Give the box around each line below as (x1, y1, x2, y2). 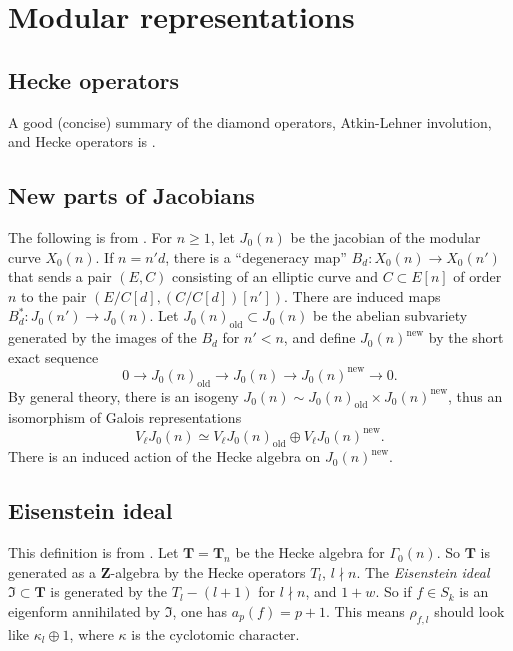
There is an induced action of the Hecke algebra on (8, 446, 321, 467)
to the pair (21, 285, 87, 306)
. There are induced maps (283, 285, 441, 306)
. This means (326, 600, 405, 621)
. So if (375, 581, 412, 602)
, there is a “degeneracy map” (165, 246, 347, 267)
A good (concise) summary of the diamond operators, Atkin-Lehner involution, (8, 111, 492, 132)
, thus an (448, 385, 503, 406)
